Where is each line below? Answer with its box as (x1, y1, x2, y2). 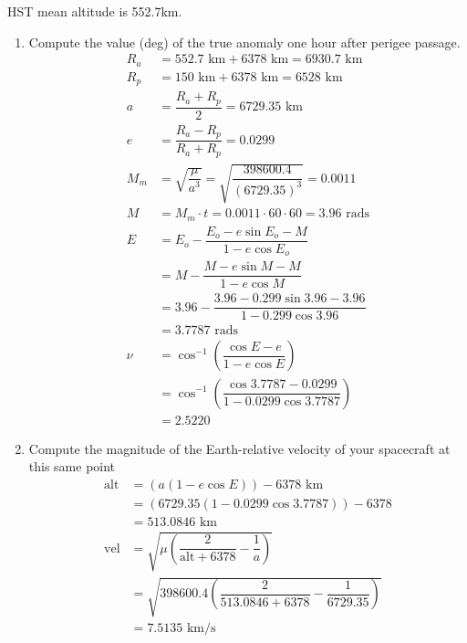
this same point (28, 457, 116, 476)
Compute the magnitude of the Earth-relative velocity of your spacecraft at (28, 438, 451, 458)
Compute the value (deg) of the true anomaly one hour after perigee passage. (28, 32, 461, 51)
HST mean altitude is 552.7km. (7, 2, 182, 20)
